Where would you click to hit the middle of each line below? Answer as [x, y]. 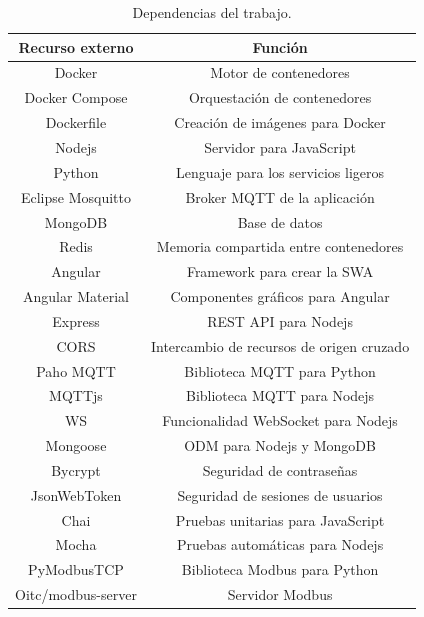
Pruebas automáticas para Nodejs [280, 544]
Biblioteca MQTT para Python [280, 370]
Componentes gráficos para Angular [280, 296]
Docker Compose [76, 97]
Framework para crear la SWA [280, 271]
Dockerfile [76, 122]
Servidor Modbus [280, 594]
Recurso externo [76, 46]
